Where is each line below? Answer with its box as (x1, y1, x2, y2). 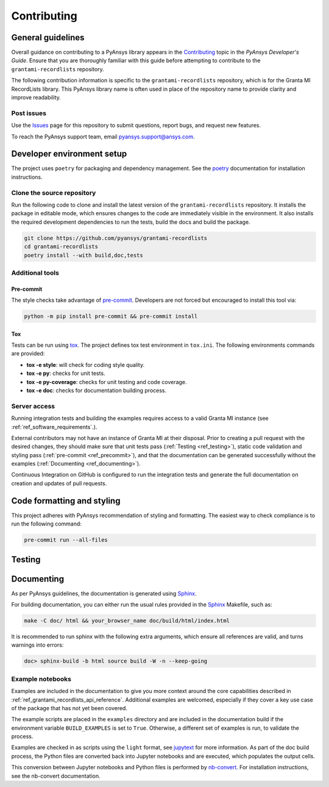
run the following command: (11, 520, 82, 527)
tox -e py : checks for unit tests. (26, 369, 106, 377)
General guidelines (11, 32, 85, 43)
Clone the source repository (11, 188, 96, 197)
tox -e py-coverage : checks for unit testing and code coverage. (26, 378, 187, 385)
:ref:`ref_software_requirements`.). (11, 423, 97, 430)
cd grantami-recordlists (24, 243, 99, 250)
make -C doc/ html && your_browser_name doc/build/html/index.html (24, 618, 230, 624)
